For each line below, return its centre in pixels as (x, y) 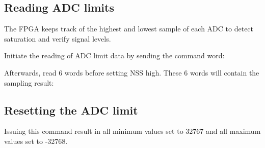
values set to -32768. (36, 141)
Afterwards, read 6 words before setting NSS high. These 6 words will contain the (132, 72)
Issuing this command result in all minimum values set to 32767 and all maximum (132, 131)
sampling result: (29, 82)
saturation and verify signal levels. (58, 38)
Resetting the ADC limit (71, 110)
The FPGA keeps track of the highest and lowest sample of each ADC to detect (129, 29)
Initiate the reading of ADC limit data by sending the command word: (114, 55)
